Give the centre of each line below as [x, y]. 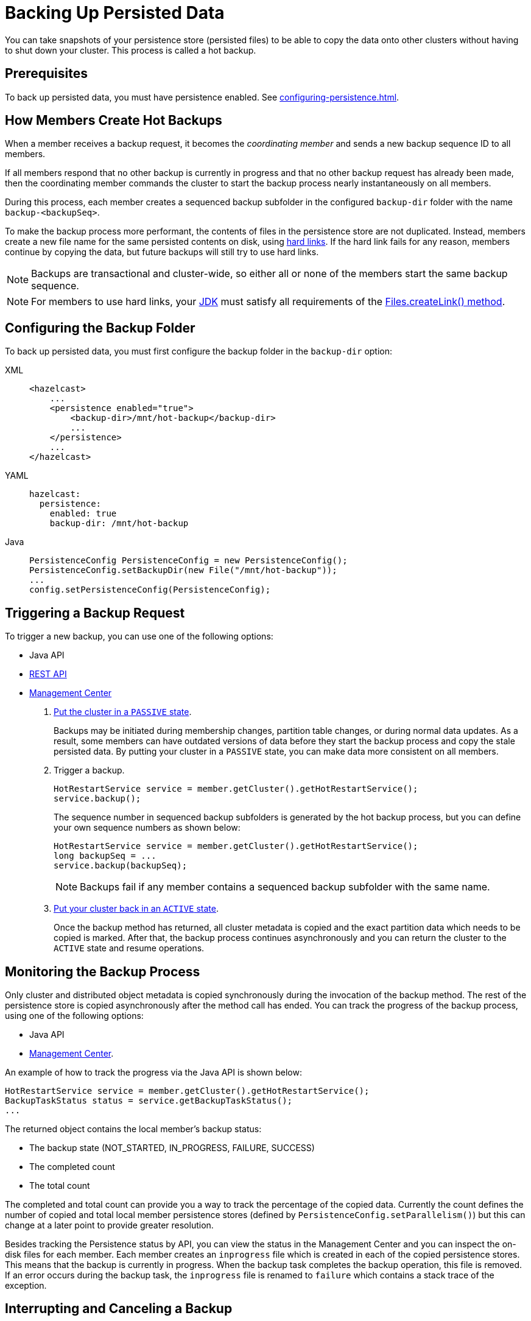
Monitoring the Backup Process [103, 971]
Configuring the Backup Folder [100, 328]
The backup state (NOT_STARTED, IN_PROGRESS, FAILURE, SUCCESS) [172, 1147]
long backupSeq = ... [105, 856]
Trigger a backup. [89, 770]
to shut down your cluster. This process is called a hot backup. [131, 50]
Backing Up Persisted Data [115, 13]
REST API [48, 674]
